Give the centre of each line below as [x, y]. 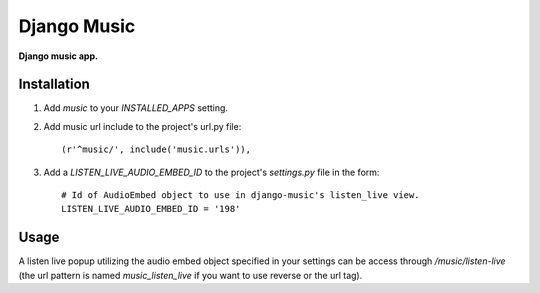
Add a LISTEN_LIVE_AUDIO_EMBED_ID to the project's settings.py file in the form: [211, 172]
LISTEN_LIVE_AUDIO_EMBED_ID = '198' [151, 209]
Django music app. [58, 56]
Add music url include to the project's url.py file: [142, 126]
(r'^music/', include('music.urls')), [156, 149]
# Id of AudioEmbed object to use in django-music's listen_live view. [240, 195]
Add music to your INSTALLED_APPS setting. [136, 108]
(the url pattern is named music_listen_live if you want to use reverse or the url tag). [190, 275]
